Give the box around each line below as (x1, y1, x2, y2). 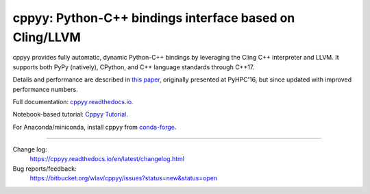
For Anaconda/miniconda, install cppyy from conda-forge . (12, 123, 177, 131)
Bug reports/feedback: (12, 165, 77, 173)
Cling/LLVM (12, 29, 82, 45)
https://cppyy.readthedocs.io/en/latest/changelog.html (29, 155, 185, 163)
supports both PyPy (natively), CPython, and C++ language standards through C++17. (12, 62, 255, 71)
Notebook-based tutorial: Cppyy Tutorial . (12, 110, 128, 119)
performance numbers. (12, 85, 78, 93)
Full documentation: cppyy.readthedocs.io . (12, 97, 134, 106)
